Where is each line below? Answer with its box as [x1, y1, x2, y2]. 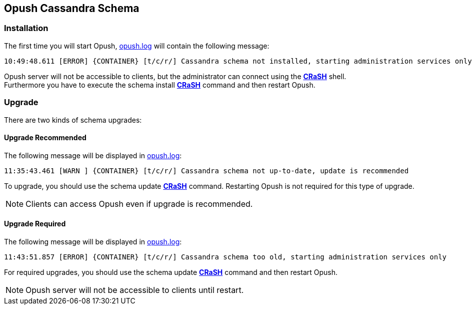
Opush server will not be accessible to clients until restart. [25, 284, 244, 295]
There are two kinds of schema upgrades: [4, 115, 142, 124]
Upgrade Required [4, 219, 66, 228]
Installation [4, 23, 48, 34]
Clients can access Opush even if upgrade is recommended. [25, 198, 253, 209]
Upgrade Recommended [4, 133, 86, 142]
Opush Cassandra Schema [4, 2, 139, 15]
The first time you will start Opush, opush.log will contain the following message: [4, 41, 269, 50]
